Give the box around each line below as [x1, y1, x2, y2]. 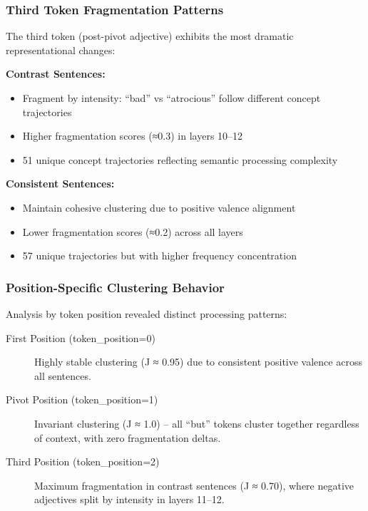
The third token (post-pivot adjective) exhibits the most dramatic [6, 29, 294, 43]
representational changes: [6, 42, 116, 57]
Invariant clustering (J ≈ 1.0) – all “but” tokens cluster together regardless [34, 415, 359, 430]
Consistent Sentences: [6, 176, 115, 191]
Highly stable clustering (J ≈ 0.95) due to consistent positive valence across [34, 354, 362, 369]
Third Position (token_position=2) [6, 454, 160, 469]
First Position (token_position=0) [6, 330, 155, 345]
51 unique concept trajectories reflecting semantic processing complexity [22, 152, 338, 167]
